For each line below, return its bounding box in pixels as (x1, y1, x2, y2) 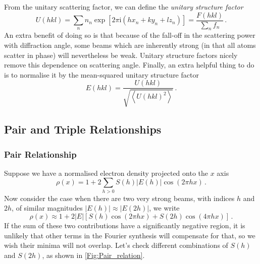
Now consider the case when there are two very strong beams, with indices (4, 192, 235, 203)
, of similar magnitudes (12, 203, 83, 213)
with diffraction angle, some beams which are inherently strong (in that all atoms (4, 40, 256, 50)
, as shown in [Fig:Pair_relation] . (42, 249, 145, 260)
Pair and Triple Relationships (4, 121, 162, 137)
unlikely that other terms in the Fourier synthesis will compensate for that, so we (4, 230, 255, 240)
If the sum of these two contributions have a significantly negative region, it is (4, 220, 245, 230)
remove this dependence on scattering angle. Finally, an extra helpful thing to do (4, 59, 254, 70)
